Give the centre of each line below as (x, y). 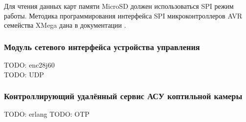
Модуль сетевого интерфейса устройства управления (102, 46)
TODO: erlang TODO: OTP (47, 114)
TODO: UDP (24, 74)
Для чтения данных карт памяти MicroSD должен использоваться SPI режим (119, 6)
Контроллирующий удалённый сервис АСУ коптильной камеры (123, 96)
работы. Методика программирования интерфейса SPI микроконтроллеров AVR (123, 15)
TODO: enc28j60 (29, 65)
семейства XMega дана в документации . (65, 25)
